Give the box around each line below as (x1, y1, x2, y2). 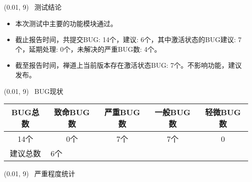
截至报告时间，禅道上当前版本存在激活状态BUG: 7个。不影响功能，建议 (15, 60, 242, 70)
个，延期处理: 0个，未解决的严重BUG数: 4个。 (15, 44, 161, 54)
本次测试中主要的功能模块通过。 (15, 18, 117, 28)
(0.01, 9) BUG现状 (4, 86, 63, 96)
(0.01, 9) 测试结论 (4, 2, 62, 12)
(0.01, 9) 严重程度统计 (4, 168, 76, 179)
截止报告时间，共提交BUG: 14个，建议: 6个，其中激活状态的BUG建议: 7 (15, 34, 242, 45)
